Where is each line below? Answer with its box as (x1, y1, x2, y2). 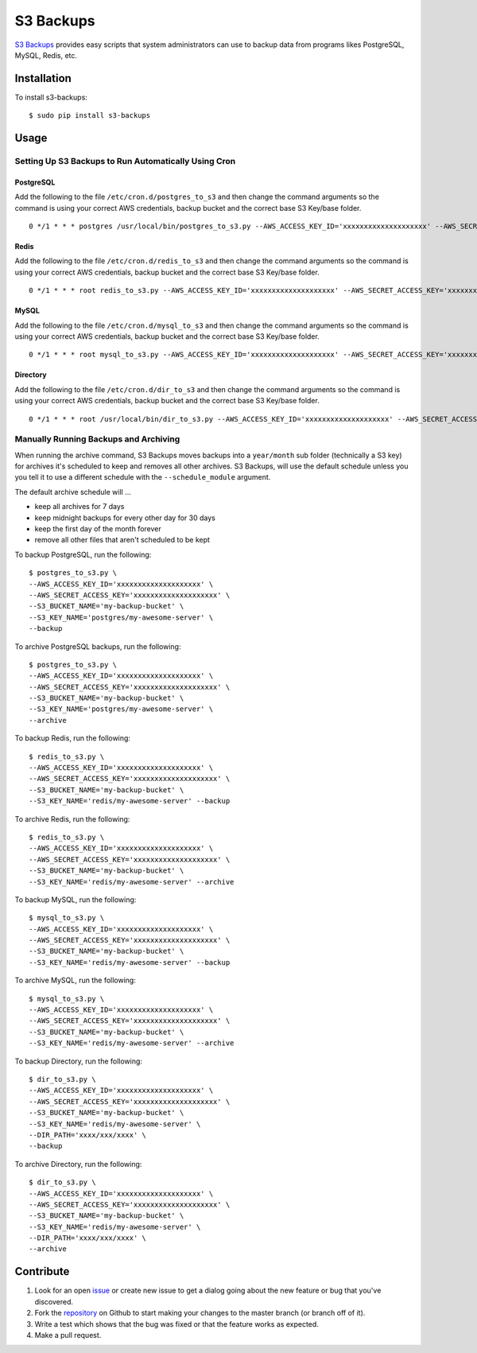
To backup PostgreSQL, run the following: (14, 550, 152, 559)
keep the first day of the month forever (34, 523, 162, 533)
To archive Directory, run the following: (14, 1159, 142, 1168)
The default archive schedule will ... (14, 487, 131, 496)
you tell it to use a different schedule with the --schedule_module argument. (14, 472, 271, 482)
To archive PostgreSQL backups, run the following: (14, 641, 181, 651)
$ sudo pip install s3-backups (29, 111, 151, 120)
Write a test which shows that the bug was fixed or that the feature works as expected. (34, 1319, 320, 1328)
